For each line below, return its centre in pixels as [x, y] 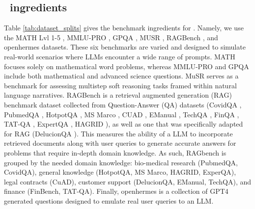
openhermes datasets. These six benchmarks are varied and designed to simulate [125, 47]
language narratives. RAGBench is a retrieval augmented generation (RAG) [118, 95]
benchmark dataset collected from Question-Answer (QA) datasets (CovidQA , [123, 104]
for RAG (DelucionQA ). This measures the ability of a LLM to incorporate [118, 133]
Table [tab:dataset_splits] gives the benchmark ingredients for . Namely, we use [124, 28]
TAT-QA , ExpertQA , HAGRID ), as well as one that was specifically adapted [124, 124]
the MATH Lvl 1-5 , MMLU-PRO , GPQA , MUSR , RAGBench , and [111, 37]
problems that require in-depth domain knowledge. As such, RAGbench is [115, 152]
